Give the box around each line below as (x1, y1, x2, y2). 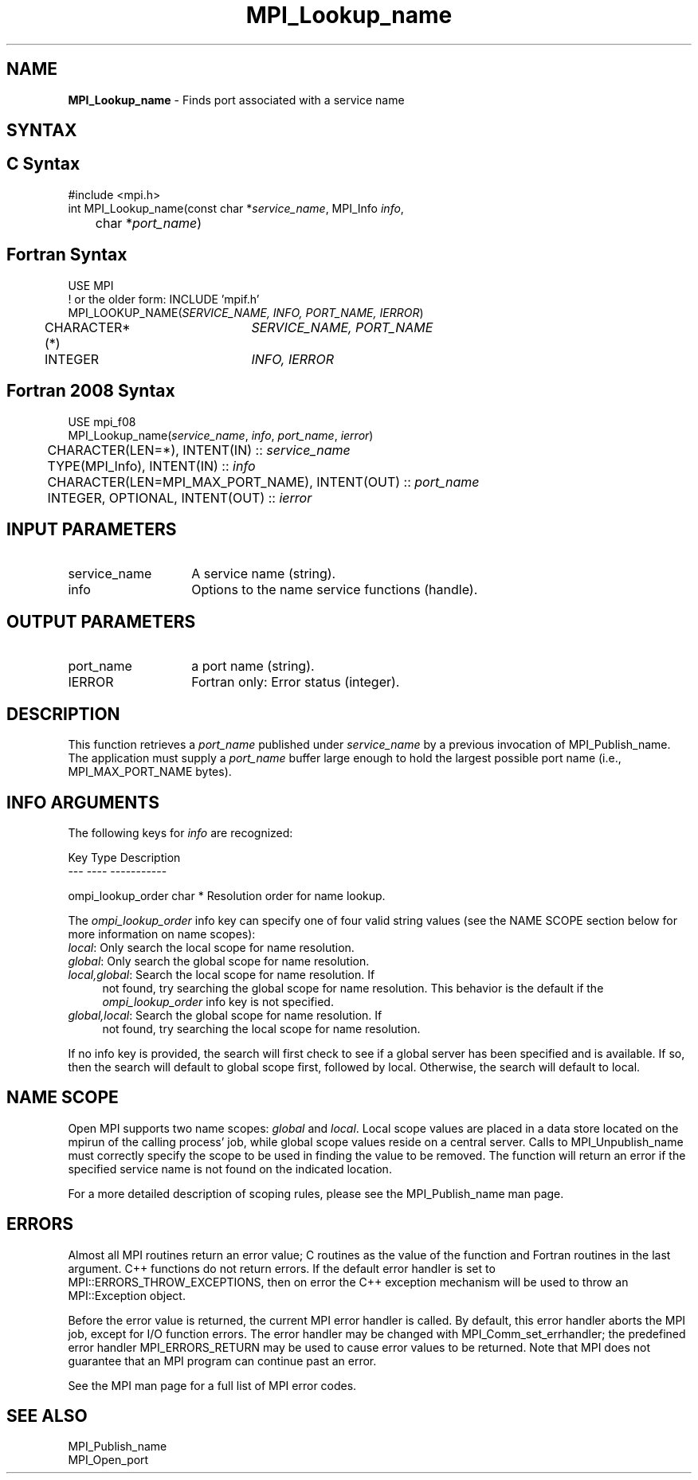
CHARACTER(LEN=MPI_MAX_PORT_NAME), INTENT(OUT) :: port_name (47, 473, 480, 490)
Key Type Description (68, 850, 181, 864)
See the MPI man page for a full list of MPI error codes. (68, 1378, 357, 1392)
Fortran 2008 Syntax (6, 381, 175, 401)
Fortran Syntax (6, 245, 127, 265)
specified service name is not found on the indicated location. (68, 1161, 392, 1176)
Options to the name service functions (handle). (191, 581, 478, 598)
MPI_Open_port (68, 1453, 149, 1467)
